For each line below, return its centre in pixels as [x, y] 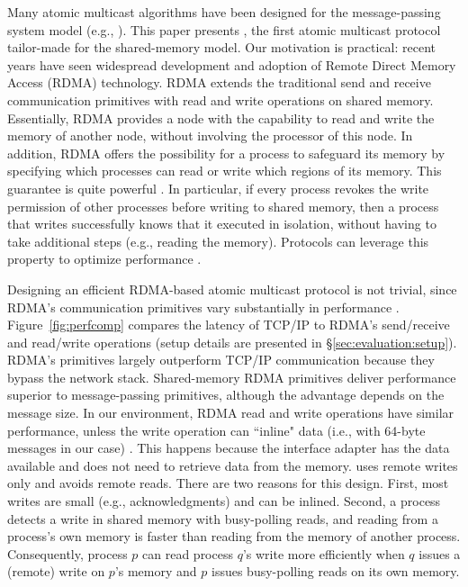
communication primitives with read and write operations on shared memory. [220, 99]
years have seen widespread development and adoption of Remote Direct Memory [232, 64]
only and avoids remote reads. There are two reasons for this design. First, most [228, 483]
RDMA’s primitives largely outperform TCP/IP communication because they [221, 360]
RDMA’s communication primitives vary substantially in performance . [203, 307]
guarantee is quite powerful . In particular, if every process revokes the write [218, 188]
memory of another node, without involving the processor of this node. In [210, 135]
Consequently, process [67, 553]
